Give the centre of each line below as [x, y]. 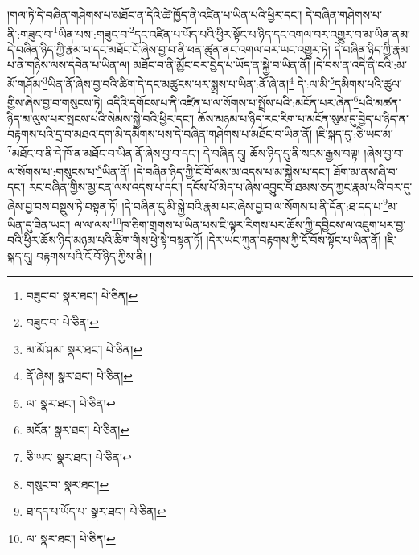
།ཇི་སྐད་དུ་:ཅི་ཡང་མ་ [354, 134]
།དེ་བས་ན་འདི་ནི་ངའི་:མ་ [360, 65]
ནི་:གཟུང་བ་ [31, 33]
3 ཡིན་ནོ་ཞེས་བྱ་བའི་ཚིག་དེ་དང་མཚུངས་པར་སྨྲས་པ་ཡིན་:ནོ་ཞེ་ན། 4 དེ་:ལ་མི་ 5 [189, 82]
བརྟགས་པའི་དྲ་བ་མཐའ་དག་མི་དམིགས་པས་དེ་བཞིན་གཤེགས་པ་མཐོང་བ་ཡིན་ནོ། [160, 134]
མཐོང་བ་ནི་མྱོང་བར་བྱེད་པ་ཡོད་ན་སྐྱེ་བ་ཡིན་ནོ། [222, 65]
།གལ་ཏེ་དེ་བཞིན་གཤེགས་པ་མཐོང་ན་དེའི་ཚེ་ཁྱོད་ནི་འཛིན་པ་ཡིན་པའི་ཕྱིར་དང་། [155, 14]
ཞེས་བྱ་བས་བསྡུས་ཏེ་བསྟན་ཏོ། [63, 206]
